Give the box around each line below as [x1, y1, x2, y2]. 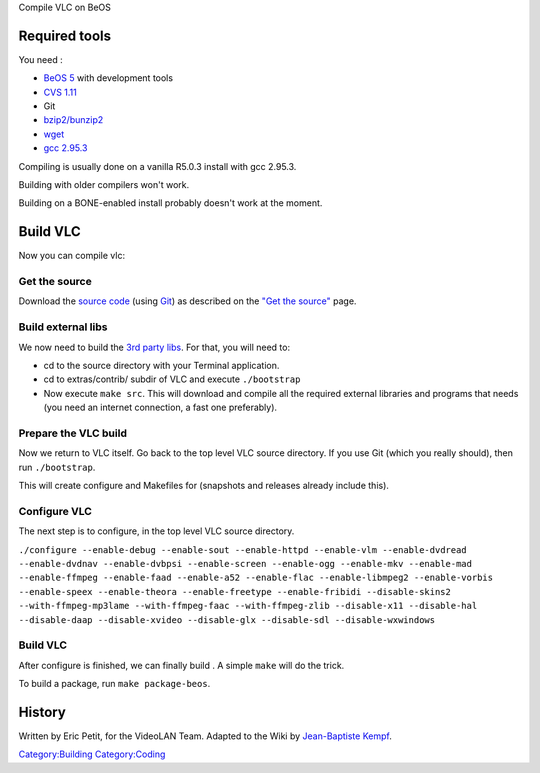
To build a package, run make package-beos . [18, 678, 211, 690]
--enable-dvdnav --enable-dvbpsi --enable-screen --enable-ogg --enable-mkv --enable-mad [18, 558, 472, 570]
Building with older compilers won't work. [18, 179, 190, 191]
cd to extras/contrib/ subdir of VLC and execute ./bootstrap [43, 373, 301, 385]
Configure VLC [18, 504, 92, 518]
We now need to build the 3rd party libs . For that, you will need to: [18, 341, 290, 353]
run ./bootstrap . [18, 461, 96, 473]
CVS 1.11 [43, 86, 77, 98]
